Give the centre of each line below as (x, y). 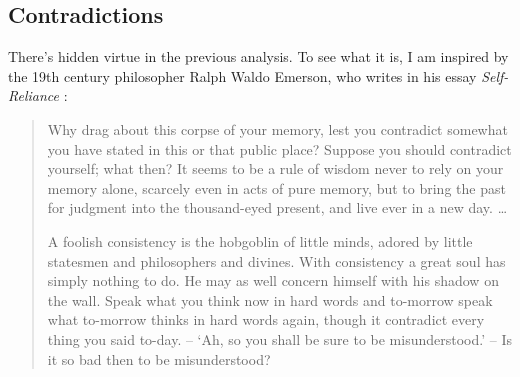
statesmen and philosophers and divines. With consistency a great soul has (276, 260)
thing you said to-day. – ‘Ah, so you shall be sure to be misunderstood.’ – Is (279, 338)
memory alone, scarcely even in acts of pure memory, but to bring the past (276, 187)
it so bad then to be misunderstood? (159, 358)
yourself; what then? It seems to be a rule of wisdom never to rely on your (275, 168)
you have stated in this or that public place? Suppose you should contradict (279, 148)
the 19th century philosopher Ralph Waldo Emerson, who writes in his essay (242, 75)
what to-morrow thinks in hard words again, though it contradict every (266, 319)
